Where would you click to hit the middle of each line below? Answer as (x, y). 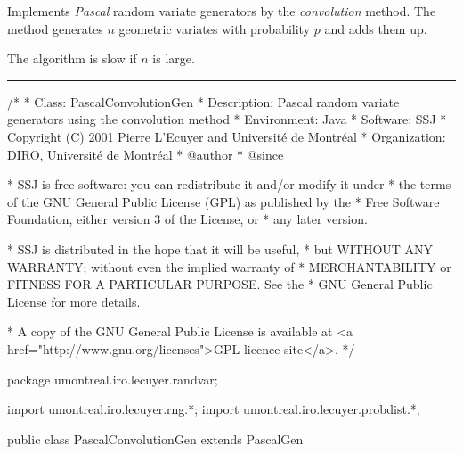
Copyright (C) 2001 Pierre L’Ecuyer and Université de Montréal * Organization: (227, 136)
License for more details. (74, 301)
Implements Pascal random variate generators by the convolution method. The (222, 11)
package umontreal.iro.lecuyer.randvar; (113, 379)
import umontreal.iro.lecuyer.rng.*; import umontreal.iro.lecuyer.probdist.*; (214, 409)
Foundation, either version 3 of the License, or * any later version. (187, 219)
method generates (55, 28)
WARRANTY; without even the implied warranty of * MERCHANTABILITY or (229, 266)
